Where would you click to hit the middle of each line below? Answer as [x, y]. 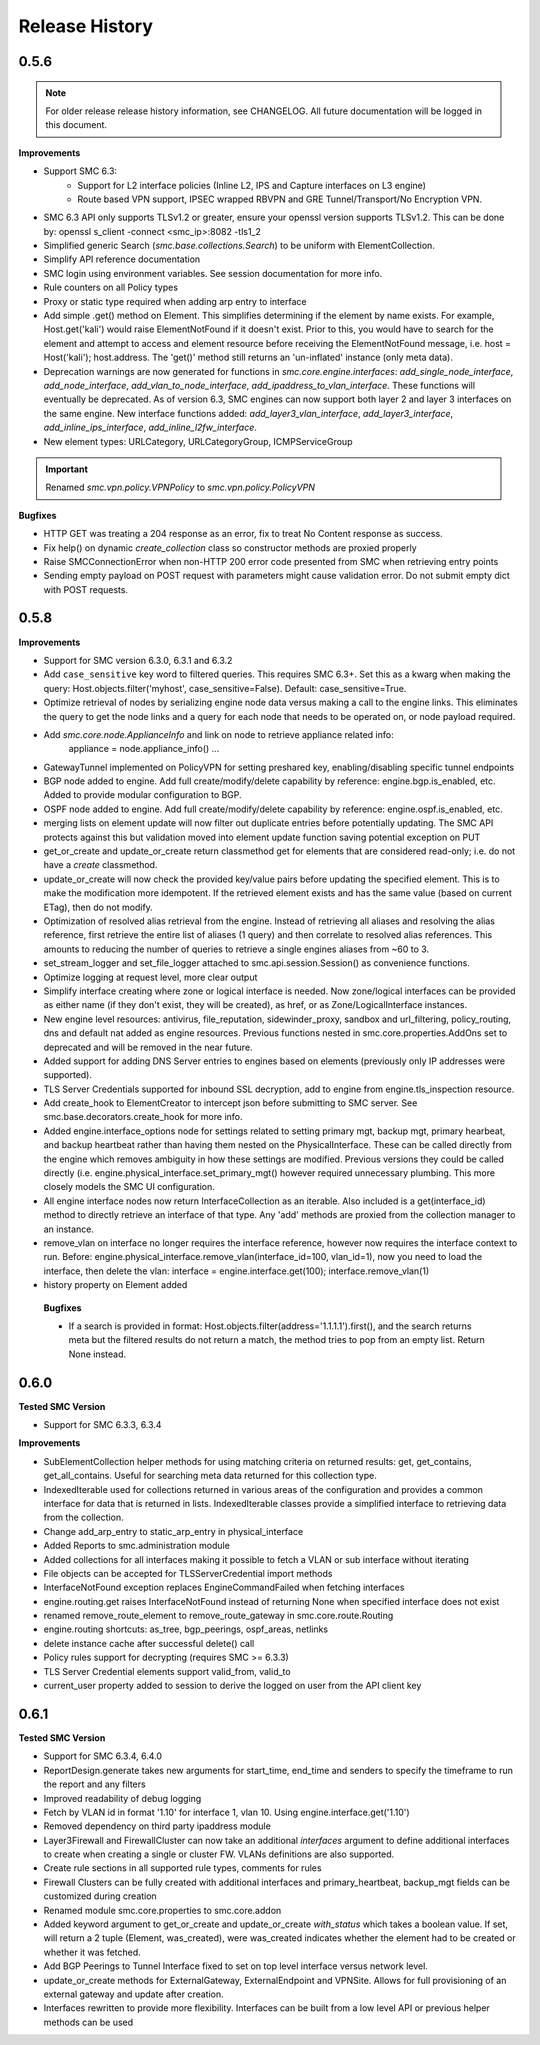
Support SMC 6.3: [80, 171]
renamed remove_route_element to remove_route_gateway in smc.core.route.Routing [218, 1616]
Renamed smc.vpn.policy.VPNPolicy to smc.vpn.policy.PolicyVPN [180, 487]
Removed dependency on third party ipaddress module [157, 1826]
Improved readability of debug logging [122, 1798]
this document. [76, 125]
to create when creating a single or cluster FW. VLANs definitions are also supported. [219, 1854]
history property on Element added [115, 1285]
